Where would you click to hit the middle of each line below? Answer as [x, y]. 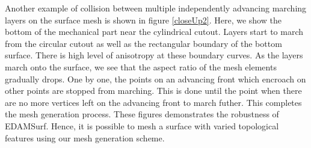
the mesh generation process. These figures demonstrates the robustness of [142, 114]
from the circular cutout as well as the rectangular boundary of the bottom [143, 43]
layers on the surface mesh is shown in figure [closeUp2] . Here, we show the [143, 20]
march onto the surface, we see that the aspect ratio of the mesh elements [141, 66]
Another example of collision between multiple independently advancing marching [156, 8]
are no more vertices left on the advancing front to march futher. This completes [153, 102]
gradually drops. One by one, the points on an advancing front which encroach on [155, 79]
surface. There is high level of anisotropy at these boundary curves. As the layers [154, 55]
